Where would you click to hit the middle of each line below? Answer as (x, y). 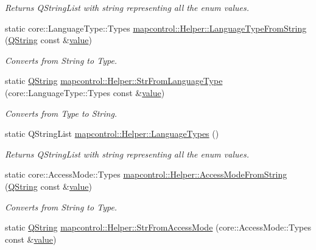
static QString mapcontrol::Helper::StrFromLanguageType (114, 81)
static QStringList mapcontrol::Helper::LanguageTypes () (112, 134)
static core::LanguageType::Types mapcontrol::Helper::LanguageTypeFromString (156, 28)
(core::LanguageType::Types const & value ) (85, 92)
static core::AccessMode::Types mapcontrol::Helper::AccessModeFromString (146, 174)
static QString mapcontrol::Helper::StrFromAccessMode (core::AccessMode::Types (158, 227)
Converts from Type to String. (61, 113)
